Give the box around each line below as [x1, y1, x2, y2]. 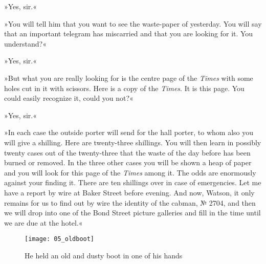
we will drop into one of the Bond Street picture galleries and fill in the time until [4, 207, 261, 218]
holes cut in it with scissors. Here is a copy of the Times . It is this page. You [4, 82, 245, 93]
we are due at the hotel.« [4, 217, 83, 228]
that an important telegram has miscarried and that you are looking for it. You [4, 28, 253, 39]
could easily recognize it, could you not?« [4, 93, 134, 103]
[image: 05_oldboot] [25, 235, 95, 243]
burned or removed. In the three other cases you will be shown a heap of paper [4, 157, 252, 168]
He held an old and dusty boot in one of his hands [25, 250, 183, 260]
